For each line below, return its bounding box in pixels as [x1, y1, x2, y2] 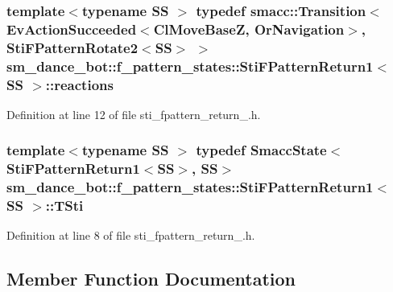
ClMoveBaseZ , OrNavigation [153, 19, 345, 39]
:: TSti [45, 195, 84, 216]
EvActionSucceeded [6, 19, 137, 39]
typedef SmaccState [196, 140, 327, 160]
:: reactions [45, 74, 114, 94]
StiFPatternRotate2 [6, 37, 139, 57]
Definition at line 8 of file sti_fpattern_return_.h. [6, 227, 255, 244]
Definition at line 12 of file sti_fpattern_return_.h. [6, 105, 261, 122]
